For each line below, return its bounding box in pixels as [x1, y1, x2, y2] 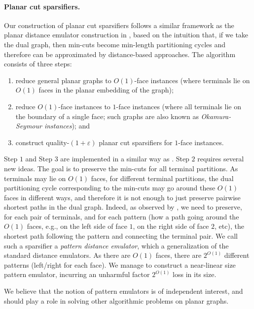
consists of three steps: [4, 59, 72, 69]
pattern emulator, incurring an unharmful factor [4, 269, 150, 279]
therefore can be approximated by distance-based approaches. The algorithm [4, 49, 236, 59]
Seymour [15, 121, 42, 131]
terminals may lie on [4, 173, 66, 183]
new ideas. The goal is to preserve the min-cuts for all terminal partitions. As [4, 163, 238, 173]
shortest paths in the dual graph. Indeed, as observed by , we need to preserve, [4, 202, 242, 212]
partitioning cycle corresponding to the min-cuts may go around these [4, 183, 216, 193]
